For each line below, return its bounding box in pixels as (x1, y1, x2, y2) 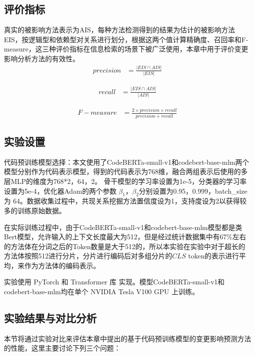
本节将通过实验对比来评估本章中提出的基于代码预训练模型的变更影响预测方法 (4, 333, 251, 343)
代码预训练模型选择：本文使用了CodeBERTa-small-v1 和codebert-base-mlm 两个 (4, 156, 249, 167)
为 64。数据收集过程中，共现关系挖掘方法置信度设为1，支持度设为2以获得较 (4, 196, 247, 206)
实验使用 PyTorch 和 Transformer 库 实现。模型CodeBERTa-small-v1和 (4, 277, 225, 287)
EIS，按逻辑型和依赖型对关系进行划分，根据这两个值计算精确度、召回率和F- (4, 34, 249, 44)
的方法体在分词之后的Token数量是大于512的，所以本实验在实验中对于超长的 (4, 241, 245, 251)
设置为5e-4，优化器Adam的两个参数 (4, 185, 117, 196)
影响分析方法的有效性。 (4, 53, 79, 63)
